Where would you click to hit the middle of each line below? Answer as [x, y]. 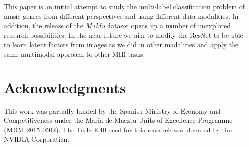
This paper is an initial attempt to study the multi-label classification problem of [124, 6]
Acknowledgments [65, 87]
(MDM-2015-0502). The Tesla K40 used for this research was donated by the [118, 129]
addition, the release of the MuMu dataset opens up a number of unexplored [117, 25]
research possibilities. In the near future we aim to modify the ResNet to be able [124, 35]
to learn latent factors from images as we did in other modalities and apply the [121, 44]
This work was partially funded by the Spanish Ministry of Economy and [112, 110]
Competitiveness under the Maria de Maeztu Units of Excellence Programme [118, 120]
